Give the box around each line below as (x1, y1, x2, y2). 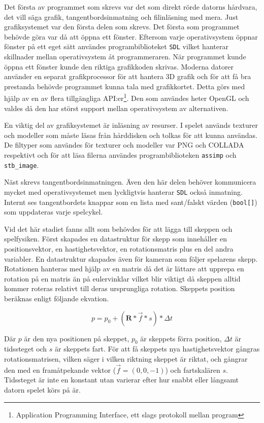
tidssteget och (4, 343, 47, 354)
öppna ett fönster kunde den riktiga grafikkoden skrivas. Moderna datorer (4, 61, 234, 72)
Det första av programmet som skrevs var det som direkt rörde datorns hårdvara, (4, 2, 257, 12)
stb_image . (4, 159, 39, 170)
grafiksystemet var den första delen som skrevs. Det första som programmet (4, 21, 240, 32)
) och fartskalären (165, 364, 220, 375)
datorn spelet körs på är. (4, 384, 81, 395)
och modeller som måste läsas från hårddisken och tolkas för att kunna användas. (4, 129, 257, 140)
